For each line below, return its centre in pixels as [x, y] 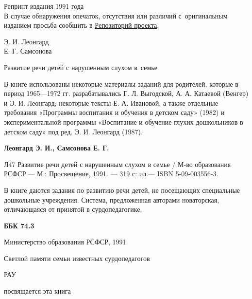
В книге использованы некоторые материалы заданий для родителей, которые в [121, 84]
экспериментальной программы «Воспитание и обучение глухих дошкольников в [124, 121]
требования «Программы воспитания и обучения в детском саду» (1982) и [114, 112]
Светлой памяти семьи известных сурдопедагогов [77, 258]
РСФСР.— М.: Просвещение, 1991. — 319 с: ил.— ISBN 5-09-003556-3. [111, 174]
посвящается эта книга [37, 291]
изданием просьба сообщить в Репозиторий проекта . [82, 25]
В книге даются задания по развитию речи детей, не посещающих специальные [122, 190]
